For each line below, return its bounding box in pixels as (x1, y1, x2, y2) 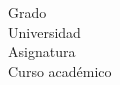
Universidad (8, 21, 81, 42)
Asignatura (8, 41, 76, 62)
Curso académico (8, 60, 112, 81)
